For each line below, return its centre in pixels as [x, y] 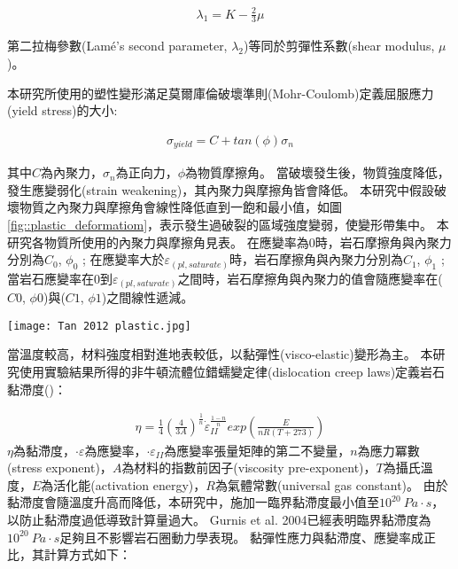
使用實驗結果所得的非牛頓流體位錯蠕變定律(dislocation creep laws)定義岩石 [232, 372]
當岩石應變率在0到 [60, 278]
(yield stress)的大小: [62, 110]
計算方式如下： [87, 554]
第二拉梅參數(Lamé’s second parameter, [117, 46]
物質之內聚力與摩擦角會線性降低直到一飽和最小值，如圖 [180, 207]
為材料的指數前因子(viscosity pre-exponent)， [249, 468]
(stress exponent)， [60, 468]
